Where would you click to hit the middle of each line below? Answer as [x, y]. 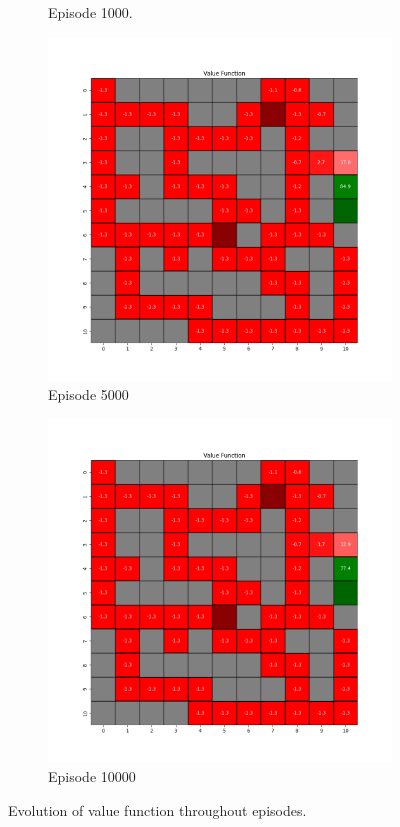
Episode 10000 [92, 776]
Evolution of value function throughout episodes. [157, 809]
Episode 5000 [88, 394]
